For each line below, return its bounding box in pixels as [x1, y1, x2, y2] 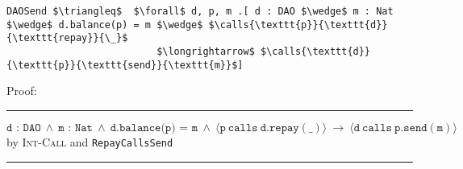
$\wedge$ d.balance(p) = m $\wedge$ [6, 19, 203, 31]
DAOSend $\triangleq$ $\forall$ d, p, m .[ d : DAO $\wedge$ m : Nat [6, 6, 394, 17]
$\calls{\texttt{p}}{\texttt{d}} [208, 19, 388, 31]
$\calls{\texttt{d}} [260, 45, 371, 57]
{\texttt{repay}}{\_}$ [6, 32, 128, 44]
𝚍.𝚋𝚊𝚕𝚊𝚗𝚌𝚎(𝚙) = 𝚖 [110, 122, 198, 134]
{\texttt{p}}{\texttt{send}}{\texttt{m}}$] [6, 59, 244, 71]
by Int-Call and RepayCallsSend [6, 133, 173, 150]
